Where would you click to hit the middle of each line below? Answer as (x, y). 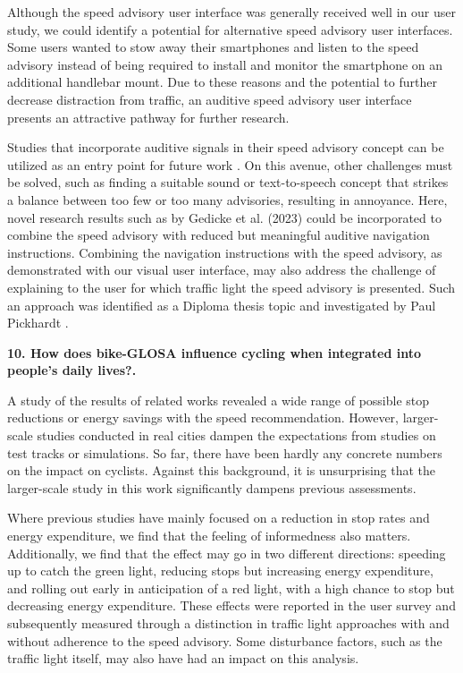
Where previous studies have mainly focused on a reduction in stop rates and (219, 518)
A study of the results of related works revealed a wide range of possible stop (219, 400)
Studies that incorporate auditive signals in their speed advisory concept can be (226, 147)
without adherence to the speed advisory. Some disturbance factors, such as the (225, 640)
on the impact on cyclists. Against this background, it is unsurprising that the (222, 470)
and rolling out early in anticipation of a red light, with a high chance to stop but (231, 588)
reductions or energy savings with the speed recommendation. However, (203, 417)
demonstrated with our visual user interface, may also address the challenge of (222, 270)
